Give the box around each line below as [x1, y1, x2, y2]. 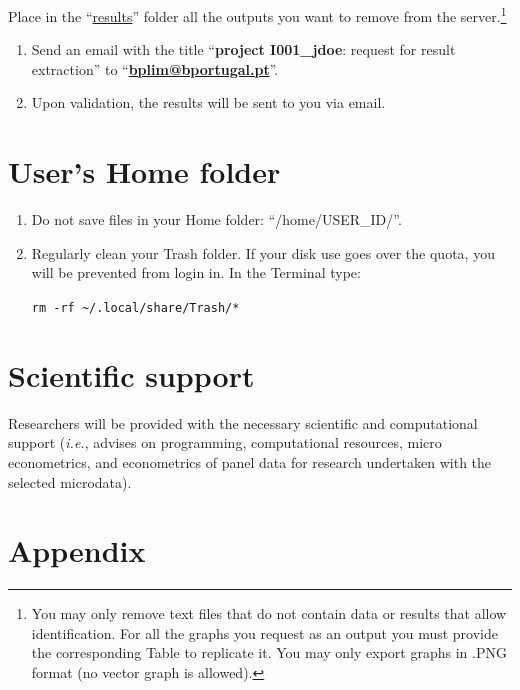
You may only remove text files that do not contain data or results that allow [31, 603, 507, 624]
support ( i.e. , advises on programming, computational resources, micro [8, 432, 442, 453]
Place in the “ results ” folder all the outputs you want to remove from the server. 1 [8, 3, 507, 26]
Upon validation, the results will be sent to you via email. [31, 92, 386, 113]
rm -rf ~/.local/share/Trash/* [31, 300, 240, 315]
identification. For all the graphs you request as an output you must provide [31, 622, 498, 643]
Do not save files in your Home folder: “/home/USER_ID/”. [31, 209, 402, 230]
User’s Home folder [8, 151, 281, 192]
